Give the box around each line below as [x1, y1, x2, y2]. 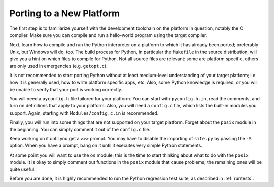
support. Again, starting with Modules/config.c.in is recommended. [9, 109, 159, 116]
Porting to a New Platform [9, 8, 120, 19]
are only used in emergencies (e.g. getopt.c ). [9, 63, 108, 69]
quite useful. [9, 166, 36, 172]
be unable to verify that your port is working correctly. [9, 86, 123, 92]
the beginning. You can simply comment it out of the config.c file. [9, 126, 151, 132]
